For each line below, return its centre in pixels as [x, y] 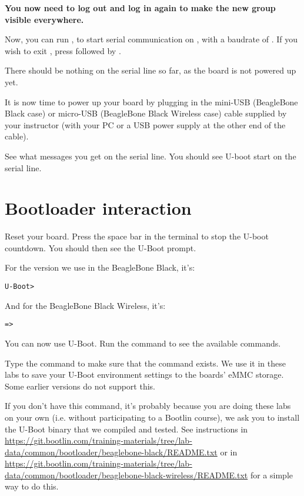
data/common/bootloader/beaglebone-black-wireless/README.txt [126, 475]
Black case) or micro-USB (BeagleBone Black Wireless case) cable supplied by [146, 113]
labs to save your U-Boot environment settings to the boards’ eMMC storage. [144, 375]
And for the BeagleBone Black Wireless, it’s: [85, 305]
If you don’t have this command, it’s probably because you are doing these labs [148, 406]
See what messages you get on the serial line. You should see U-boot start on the [151, 156]
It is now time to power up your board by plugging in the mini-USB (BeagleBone [151, 101]
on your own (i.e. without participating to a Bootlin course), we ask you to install [152, 417]
